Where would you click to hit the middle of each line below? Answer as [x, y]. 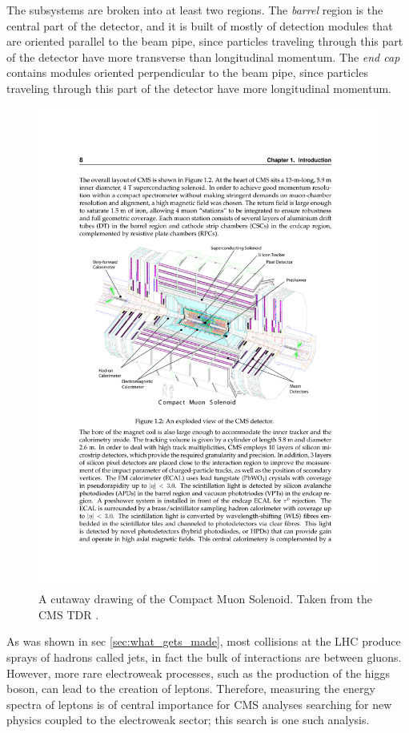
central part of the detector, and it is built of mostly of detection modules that [200, 25]
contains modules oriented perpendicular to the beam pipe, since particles [187, 72]
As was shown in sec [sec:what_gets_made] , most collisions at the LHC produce [204, 641]
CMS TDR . [69, 614]
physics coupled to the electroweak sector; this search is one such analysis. [188, 720]
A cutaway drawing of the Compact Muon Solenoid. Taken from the [205, 599]
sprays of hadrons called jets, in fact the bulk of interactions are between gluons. [204, 657]
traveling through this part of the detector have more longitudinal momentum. [199, 88]
